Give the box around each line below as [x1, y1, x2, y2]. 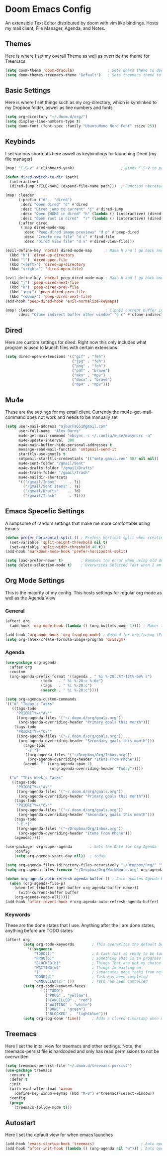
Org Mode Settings [5, 577, 65, 585]
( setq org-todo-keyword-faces [23, 984, 85, 989]
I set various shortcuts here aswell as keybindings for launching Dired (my [5, 150, 157, 156]
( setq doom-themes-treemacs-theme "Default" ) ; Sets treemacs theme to [5, 72, 162, 78]
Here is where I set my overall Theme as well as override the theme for [5, 53, 150, 59]
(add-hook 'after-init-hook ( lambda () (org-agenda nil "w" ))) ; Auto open [5, 1146, 166, 1151]
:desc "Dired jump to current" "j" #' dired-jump [20, 207, 123, 212]
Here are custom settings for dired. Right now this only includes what [5, 340, 147, 346]
